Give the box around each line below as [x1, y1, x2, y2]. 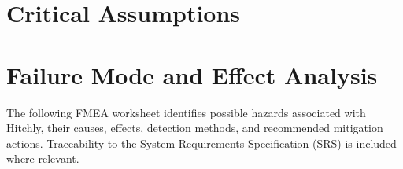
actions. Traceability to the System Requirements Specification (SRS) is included [6, 134, 397, 151]
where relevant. [6, 150, 79, 167]
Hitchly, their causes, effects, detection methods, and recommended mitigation [6, 119, 383, 136]
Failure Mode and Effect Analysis [6, 58, 378, 90]
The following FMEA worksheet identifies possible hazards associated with [6, 104, 366, 120]
